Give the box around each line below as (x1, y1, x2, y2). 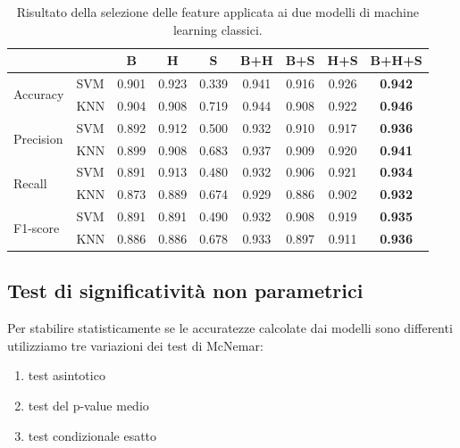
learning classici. (172, 20, 263, 38)
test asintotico (28, 366, 105, 385)
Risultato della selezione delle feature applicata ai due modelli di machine (16, 3, 419, 21)
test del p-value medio (28, 396, 149, 415)
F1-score (13, 218, 60, 236)
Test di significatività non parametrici (7, 277, 364, 304)
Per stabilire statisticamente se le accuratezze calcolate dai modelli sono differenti (7, 319, 453, 337)
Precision (13, 129, 63, 148)
